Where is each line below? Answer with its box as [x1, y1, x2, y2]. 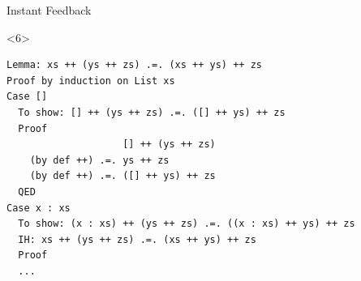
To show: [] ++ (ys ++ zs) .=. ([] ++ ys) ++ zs [18, 106, 286, 118]
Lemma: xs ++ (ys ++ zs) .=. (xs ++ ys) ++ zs [6, 59, 262, 71]
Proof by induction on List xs [6, 75, 175, 87]
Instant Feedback [6, 2, 92, 18]
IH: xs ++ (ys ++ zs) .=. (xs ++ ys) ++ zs [18, 233, 256, 245]
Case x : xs [6, 202, 71, 214]
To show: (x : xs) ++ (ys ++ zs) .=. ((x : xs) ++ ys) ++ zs [18, 218, 355, 230]
